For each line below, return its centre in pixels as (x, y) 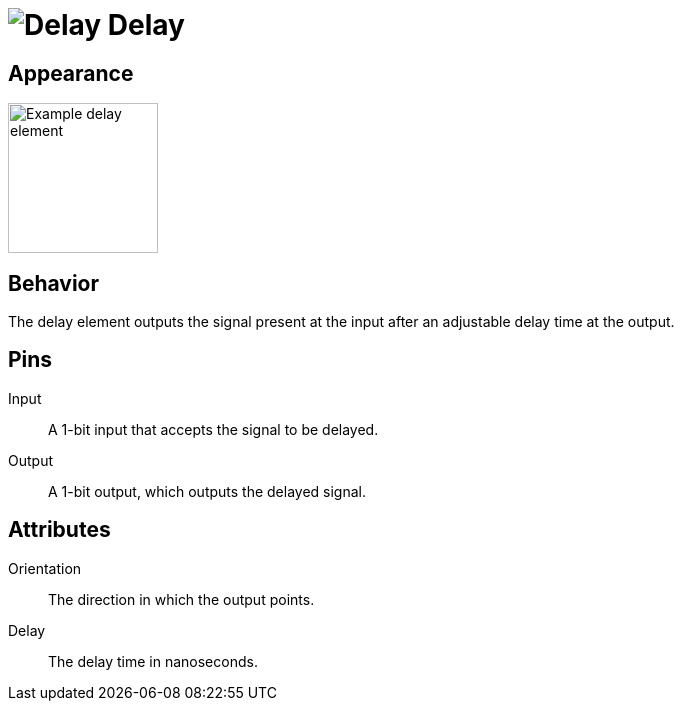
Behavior (54, 283)
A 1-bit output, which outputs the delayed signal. (207, 491)
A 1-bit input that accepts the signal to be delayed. (213, 429)
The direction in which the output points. (181, 599)
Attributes (59, 530)
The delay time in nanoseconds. (153, 661)
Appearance (71, 73)
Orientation (45, 568)
